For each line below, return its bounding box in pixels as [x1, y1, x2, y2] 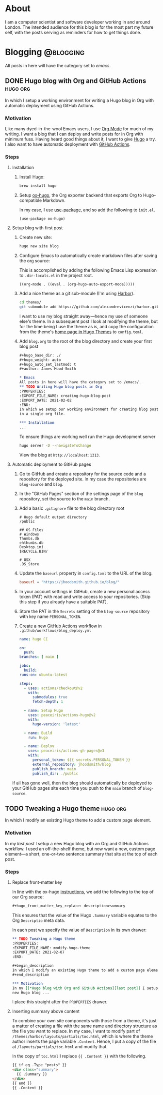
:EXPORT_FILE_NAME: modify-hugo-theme [12, 945, 91, 950]
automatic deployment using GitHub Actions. [5, 102, 95, 108]
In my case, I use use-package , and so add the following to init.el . [19, 207, 155, 213]
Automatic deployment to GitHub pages [12, 461, 91, 467]
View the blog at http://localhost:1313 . [19, 452, 100, 458]
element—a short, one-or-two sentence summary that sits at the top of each [5, 851, 158, 856]
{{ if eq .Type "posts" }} [12, 1063, 67, 1068]
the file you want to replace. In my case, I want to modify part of [12, 1028, 140, 1034]
